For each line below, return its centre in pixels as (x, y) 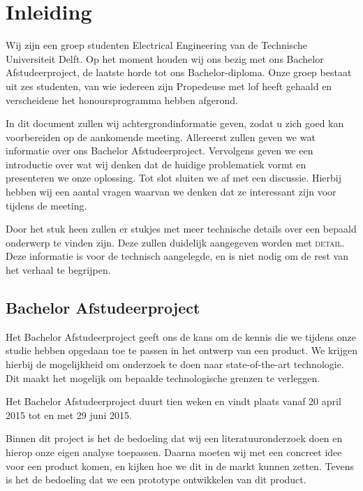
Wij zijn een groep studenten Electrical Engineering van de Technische (156, 45)
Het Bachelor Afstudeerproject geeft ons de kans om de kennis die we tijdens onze (181, 336)
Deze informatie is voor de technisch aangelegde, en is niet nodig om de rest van (177, 256)
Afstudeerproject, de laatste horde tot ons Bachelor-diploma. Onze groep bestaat (179, 72)
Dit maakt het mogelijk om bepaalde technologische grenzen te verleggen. (163, 378)
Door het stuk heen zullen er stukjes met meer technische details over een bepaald (181, 229)
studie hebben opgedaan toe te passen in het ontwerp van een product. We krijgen (181, 350)
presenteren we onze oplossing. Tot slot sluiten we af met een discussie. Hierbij (173, 178)
